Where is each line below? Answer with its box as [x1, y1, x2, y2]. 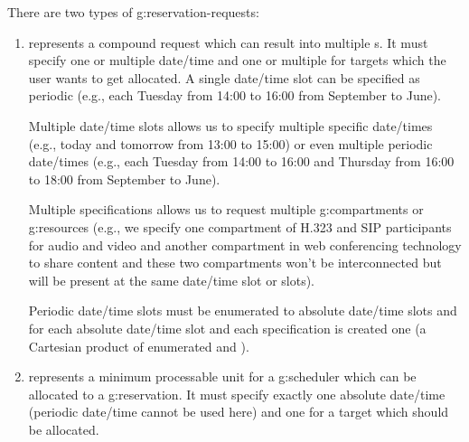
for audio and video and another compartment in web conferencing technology [28, 235, 462, 254]
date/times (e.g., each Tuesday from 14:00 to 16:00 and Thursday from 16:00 [28, 152, 455, 171]
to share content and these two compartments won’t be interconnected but [28, 253, 442, 272]
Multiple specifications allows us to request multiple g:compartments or [28, 200, 424, 219]
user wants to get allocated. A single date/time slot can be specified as [28, 68, 420, 87]
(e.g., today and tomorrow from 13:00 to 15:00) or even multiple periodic [28, 134, 433, 153]
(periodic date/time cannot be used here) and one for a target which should [28, 402, 449, 421]
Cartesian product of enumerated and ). [28, 336, 249, 355]
